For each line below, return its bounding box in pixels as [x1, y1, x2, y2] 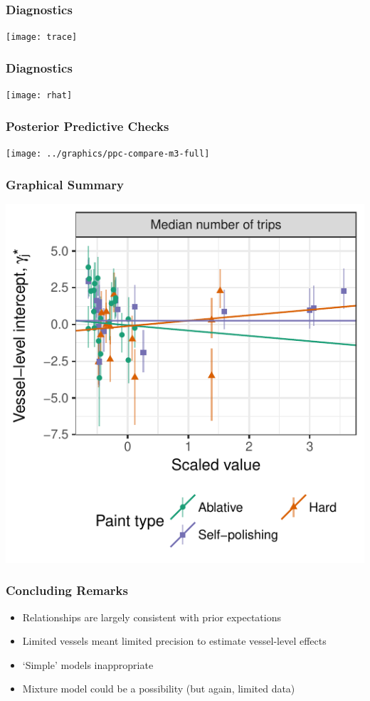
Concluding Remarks [6, 581, 128, 599]
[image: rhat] [6, 90, 73, 101]
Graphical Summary [6, 175, 124, 193]
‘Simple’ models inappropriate [22, 657, 154, 672]
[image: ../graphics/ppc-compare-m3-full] [6, 148, 210, 159]
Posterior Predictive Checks [6, 117, 169, 135]
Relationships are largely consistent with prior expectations [22, 609, 281, 624]
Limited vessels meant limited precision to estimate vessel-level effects [22, 633, 327, 648]
